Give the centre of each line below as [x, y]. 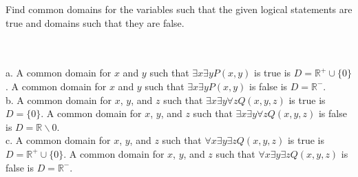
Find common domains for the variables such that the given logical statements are [179, 9]
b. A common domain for [59, 100]
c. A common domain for [58, 140]
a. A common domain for [59, 73]
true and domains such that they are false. [95, 22]
